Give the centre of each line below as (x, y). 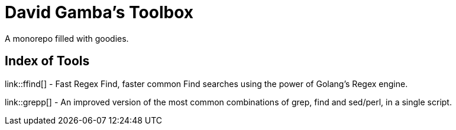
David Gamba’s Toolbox (99, 12)
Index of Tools (47, 61)
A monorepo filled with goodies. (67, 38)
